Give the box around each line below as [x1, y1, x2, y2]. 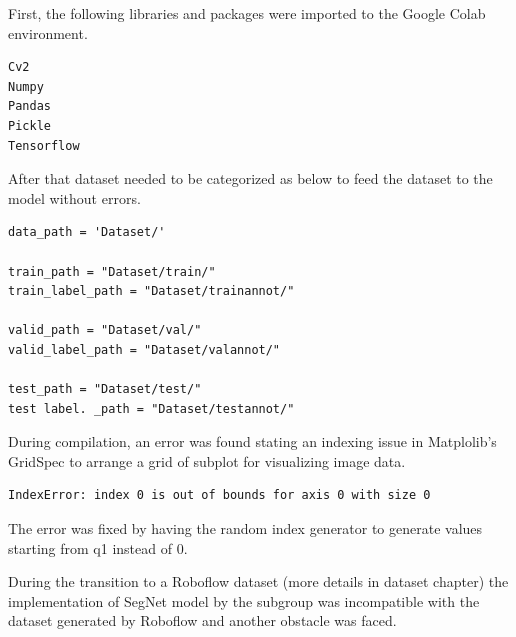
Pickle [8, 118, 51, 133]
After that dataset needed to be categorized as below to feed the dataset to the [8, 168, 493, 189]
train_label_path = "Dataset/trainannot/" [8, 284, 295, 299]
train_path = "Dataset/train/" [8, 264, 216, 279]
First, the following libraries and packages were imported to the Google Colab [8, 3, 486, 23]
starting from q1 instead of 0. [8, 537, 188, 558]
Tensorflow [8, 138, 80, 153]
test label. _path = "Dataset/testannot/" [8, 401, 295, 416]
